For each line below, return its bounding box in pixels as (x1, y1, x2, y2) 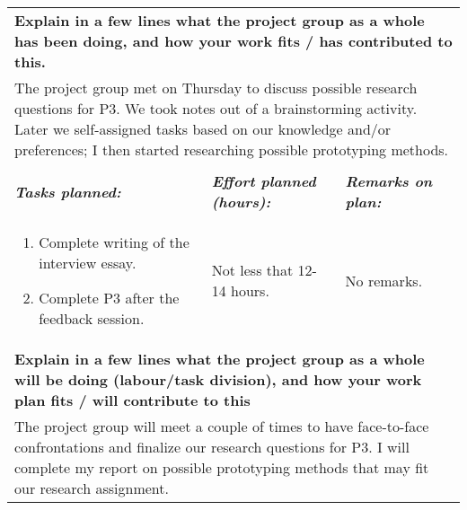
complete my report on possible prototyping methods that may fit (14, 457, 429, 478)
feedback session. (39, 308, 145, 329)
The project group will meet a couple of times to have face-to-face (14, 416, 429, 436)
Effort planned (211, 171, 316, 191)
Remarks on (345, 171, 433, 191)
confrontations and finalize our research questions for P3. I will (14, 436, 410, 457)
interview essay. (39, 252, 137, 273)
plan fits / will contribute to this (14, 390, 251, 410)
